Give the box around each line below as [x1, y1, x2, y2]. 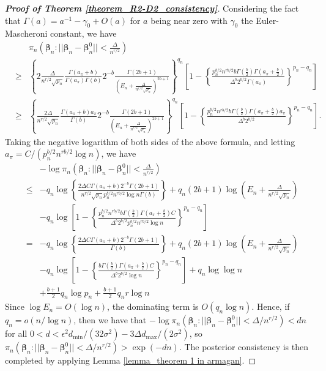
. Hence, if [251, 300, 290, 313]
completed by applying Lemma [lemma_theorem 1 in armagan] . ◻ [5, 354, 256, 367]
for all [5, 327, 28, 340]
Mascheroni [5, 27, 48, 40]
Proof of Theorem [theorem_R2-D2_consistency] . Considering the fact [5, 2, 299, 14]
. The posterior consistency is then [179, 340, 309, 353]
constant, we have [50, 27, 117, 40]
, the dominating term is [107, 300, 199, 313]
